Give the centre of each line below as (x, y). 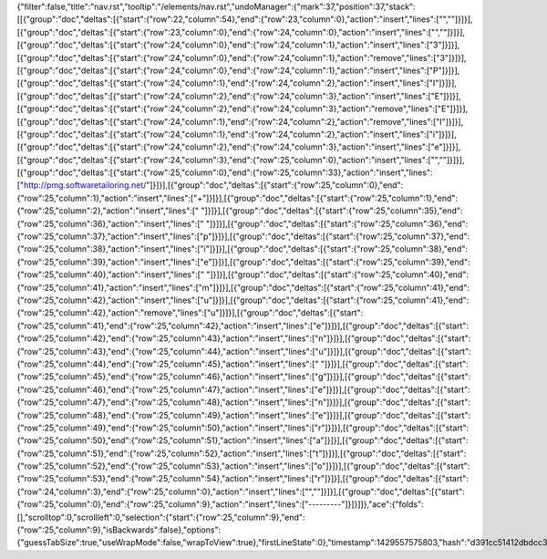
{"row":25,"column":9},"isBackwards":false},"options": (119, 530)
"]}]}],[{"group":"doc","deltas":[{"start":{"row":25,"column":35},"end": (332, 211)
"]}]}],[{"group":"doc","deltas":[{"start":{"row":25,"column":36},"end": (337, 223)
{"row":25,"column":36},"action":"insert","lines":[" (110, 223)
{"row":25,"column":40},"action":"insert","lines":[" (111, 274)
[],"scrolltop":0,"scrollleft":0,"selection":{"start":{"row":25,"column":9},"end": (161, 517)
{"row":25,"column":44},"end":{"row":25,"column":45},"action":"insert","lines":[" (168, 364)
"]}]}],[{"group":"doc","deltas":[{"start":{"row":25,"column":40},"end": (338, 274)
